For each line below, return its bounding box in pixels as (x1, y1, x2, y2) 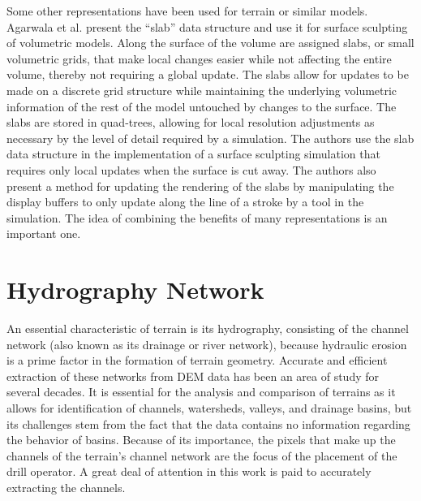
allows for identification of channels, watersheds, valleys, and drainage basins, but (6, 400, 412, 416)
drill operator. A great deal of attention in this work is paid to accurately (6, 463, 372, 480)
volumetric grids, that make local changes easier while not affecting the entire (6, 50, 392, 67)
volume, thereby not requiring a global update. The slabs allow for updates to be (6, 66, 409, 83)
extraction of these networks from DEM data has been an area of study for (6, 367, 380, 384)
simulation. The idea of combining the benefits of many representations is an (6, 209, 388, 226)
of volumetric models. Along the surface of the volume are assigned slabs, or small (6, 34, 415, 51)
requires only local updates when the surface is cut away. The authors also (6, 161, 376, 178)
